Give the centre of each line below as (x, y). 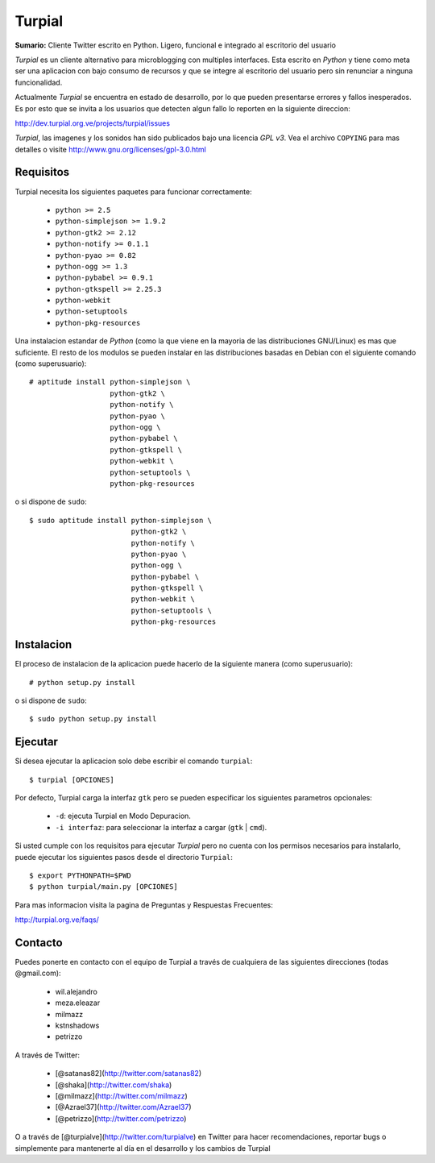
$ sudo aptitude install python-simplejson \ (121, 520)
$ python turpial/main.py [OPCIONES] (104, 887)
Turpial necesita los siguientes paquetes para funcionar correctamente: (134, 191)
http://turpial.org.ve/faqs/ (57, 920)
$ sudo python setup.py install (93, 719)
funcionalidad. (39, 82)
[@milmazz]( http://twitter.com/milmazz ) (122, 1095)
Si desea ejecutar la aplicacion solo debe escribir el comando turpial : (134, 761)
